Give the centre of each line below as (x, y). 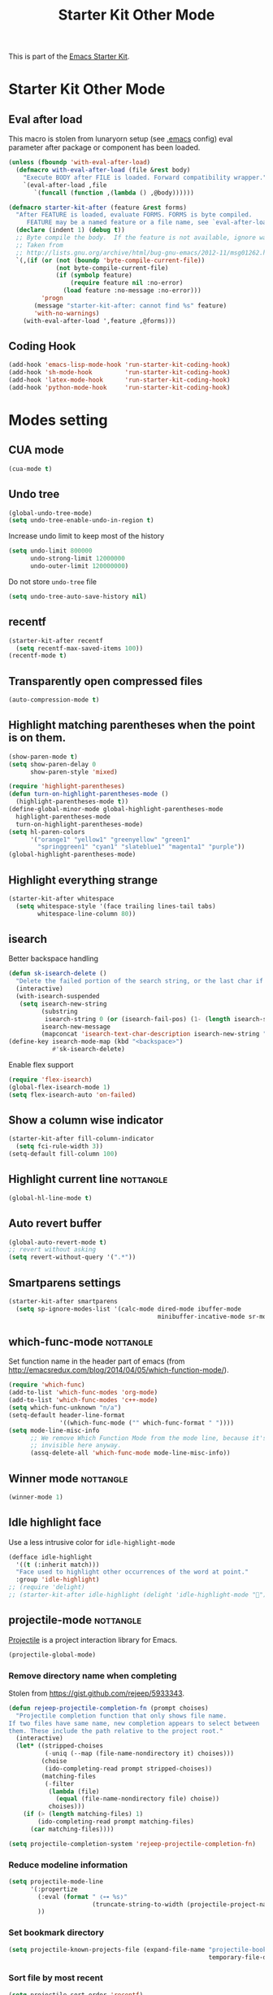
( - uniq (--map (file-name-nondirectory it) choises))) (139, 1754)
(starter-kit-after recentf (56, 640)
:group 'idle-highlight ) (58, 1580)
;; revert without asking (52, 1250)
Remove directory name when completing (93, 1675)
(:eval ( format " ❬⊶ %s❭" (82, 1897)
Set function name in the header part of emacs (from (97, 1361)
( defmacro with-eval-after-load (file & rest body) (103, 170)
